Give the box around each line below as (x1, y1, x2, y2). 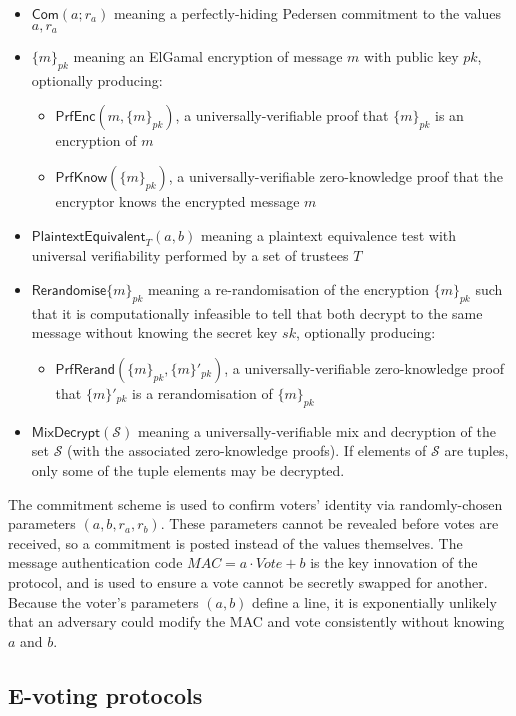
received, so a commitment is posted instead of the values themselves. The (8, 532, 463, 553)
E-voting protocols (8, 679, 203, 710)
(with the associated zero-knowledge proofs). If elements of (67, 440, 427, 461)
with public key (364, 46, 459, 67)
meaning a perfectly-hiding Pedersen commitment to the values (113, 3, 501, 23)
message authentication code (8, 552, 183, 573)
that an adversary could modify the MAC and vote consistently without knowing (8, 611, 505, 632)
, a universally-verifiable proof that (175, 105, 389, 126)
